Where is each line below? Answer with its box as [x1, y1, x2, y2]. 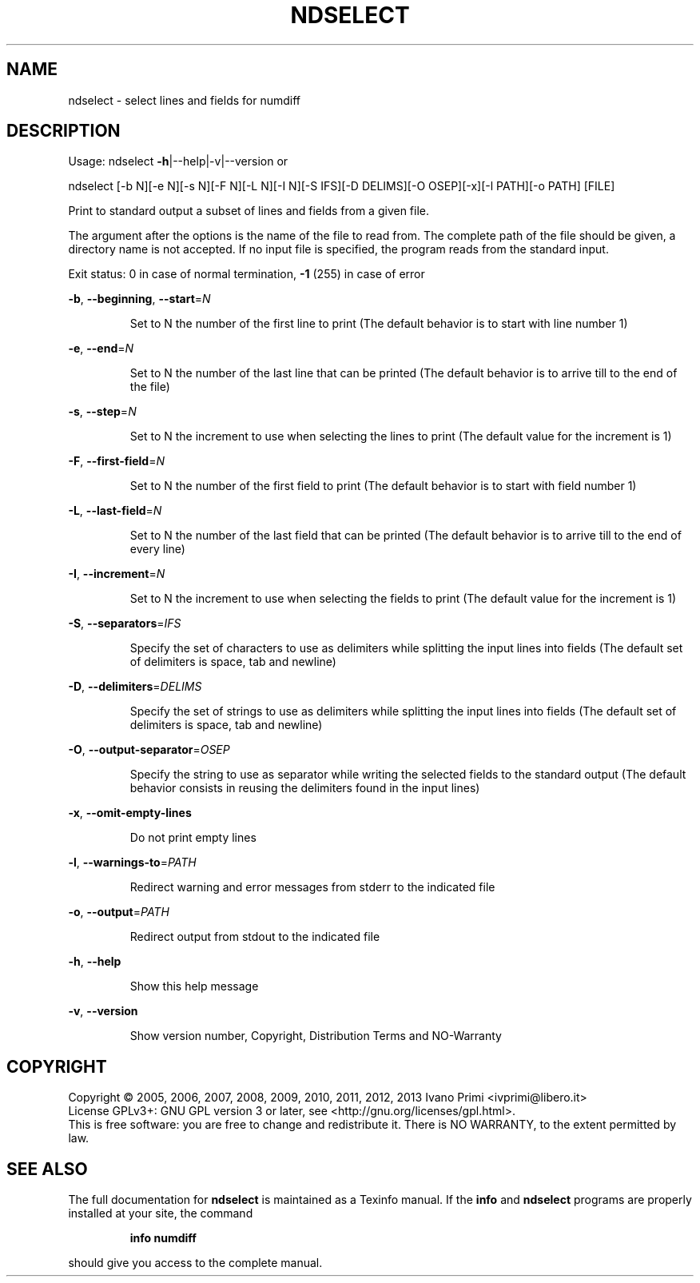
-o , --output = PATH [68, 905, 169, 919]
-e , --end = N [68, 341, 134, 356]
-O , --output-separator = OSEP [68, 743, 230, 757]
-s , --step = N [68, 404, 137, 419]
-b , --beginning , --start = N [68, 292, 211, 306]
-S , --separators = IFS [68, 616, 181, 631]
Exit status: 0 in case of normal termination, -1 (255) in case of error [68, 267, 425, 281]
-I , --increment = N [68, 567, 165, 581]
